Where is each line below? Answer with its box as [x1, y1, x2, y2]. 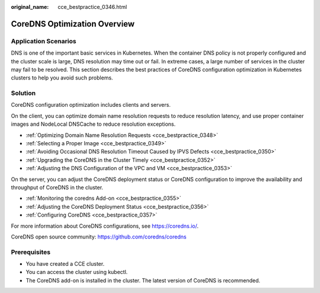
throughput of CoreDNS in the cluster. [11, 184, 104, 191]
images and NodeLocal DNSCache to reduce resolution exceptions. [11, 120, 176, 128]
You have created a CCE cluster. [25, 260, 105, 267]
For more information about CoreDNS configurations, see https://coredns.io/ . [11, 222, 199, 230]
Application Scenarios [11, 37, 76, 45]
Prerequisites [11, 248, 50, 256]
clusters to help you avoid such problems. [11, 74, 113, 81]
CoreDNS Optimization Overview [11, 18, 135, 29]
